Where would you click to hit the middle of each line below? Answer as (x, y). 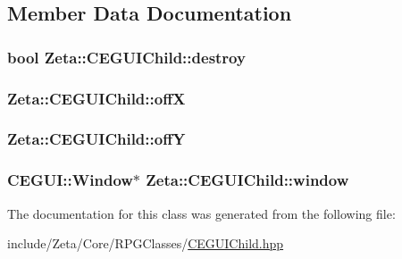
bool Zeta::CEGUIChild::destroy (126, 57)
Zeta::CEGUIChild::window (247, 180)
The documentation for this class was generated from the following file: (201, 213)
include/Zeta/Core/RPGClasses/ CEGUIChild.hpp (146, 243)
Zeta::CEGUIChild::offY (96, 139)
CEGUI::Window (70, 180)
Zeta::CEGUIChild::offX (96, 98)
